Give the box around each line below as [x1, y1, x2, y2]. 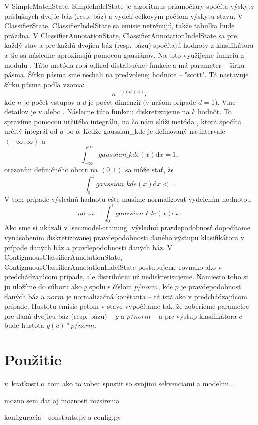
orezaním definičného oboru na [4, 164, 98, 174]
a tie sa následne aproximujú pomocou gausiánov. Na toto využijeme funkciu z [4, 49, 244, 60]
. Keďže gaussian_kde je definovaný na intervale [79, 126, 225, 136]
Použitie [4, 349, 62, 370]
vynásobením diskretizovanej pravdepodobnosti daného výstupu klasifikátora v [4, 232, 245, 243]
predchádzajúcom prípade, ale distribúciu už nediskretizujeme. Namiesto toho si [4, 271, 248, 282]
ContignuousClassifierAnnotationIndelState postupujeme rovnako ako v [4, 261, 222, 272]
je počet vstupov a [24, 97, 81, 107]
